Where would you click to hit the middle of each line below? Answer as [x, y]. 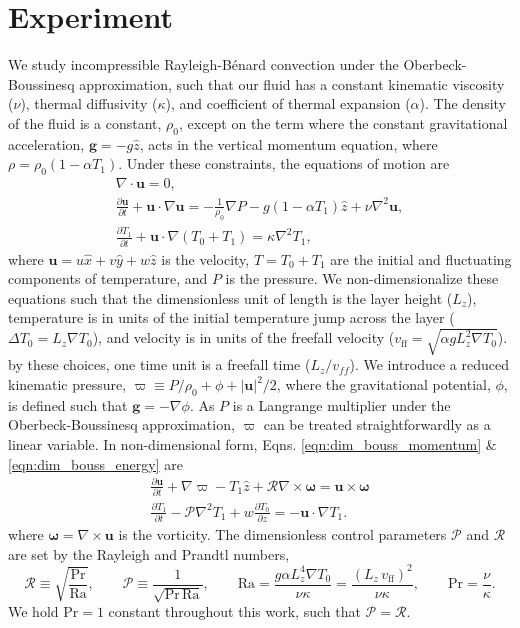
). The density [462, 103]
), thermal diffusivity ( [89, 103]
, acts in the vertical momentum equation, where [288, 143]
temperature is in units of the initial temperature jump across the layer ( [231, 317]
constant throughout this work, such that [234, 611]
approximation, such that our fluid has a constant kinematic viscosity [292, 83]
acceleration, [46, 143]
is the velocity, [205, 258]
